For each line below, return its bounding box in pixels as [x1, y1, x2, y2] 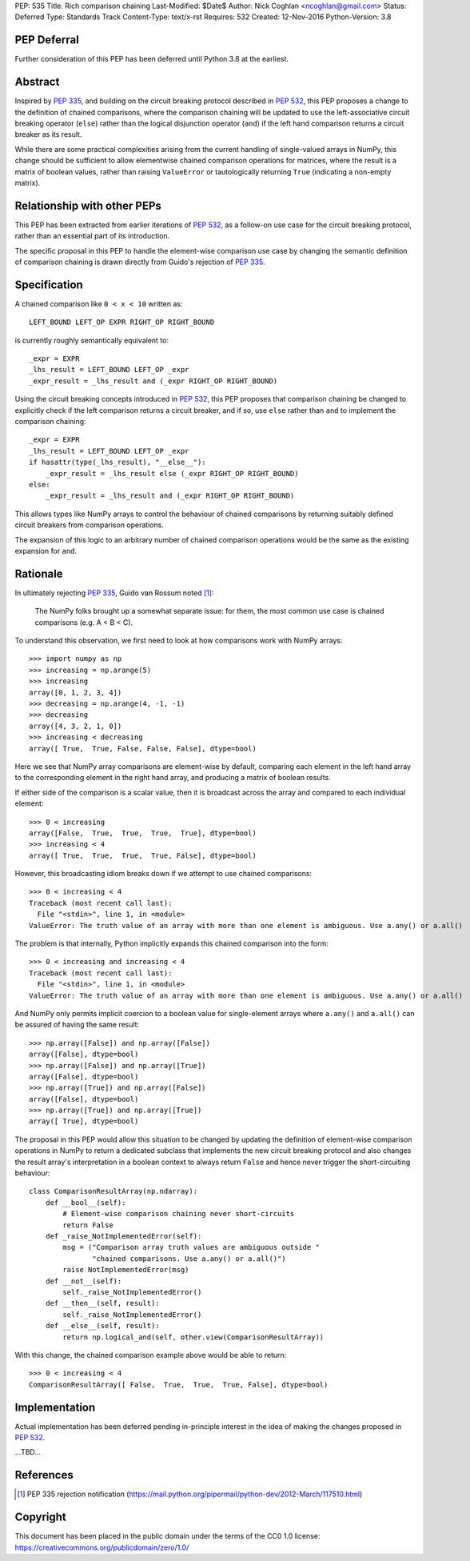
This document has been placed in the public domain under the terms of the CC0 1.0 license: [14, 1531, 321, 1541]
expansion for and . [14, 546, 78, 555]
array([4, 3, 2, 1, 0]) [29, 721, 122, 730]
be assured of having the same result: [14, 1020, 140, 1030]
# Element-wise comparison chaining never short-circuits [62, 1209, 295, 1219]
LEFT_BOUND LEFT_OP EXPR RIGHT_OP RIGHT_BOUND [29, 318, 215, 327]
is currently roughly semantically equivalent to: [14, 335, 169, 345]
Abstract [14, 75, 60, 89]
